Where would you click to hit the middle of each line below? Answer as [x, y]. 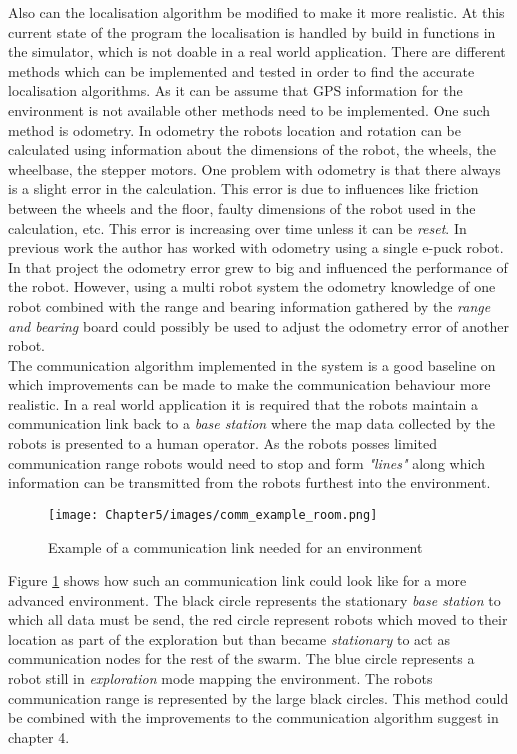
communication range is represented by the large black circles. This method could [258, 697]
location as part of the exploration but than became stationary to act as [229, 638]
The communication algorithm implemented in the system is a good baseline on [252, 364]
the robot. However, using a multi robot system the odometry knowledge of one [252, 286]
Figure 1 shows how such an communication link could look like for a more [237, 580]
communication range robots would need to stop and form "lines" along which [246, 462]
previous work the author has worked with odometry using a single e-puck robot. [256, 247]
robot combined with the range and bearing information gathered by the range [249, 305]
